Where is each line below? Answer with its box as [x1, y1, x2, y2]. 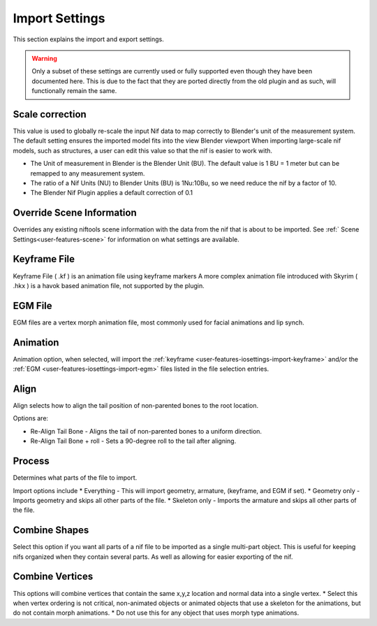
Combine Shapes [13, 525, 89, 536]
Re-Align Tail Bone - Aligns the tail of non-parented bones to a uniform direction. [30, 427, 262, 435]
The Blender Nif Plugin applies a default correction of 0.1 [30, 189, 193, 197]
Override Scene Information [13, 207, 137, 219]
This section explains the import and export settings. [13, 35, 164, 43]
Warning [31, 54, 57, 62]
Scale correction [13, 108, 87, 120]
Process [13, 455, 50, 467]
